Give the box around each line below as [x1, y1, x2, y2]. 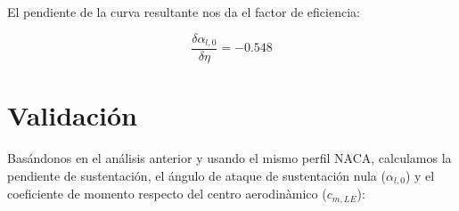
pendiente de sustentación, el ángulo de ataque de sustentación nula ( [7, 166, 386, 184]
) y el [405, 166, 435, 184]
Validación [7, 97, 137, 134]
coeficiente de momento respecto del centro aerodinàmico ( [7, 184, 327, 203]
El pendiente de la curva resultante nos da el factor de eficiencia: [7, 3, 360, 20]
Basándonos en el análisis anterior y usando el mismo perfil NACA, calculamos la [7, 149, 452, 167]
